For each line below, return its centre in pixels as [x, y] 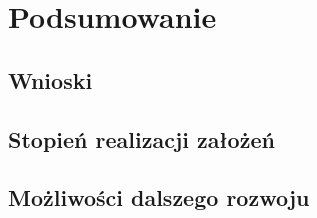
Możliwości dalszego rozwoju [159, 197]
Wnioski [50, 79]
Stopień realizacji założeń [141, 138]
